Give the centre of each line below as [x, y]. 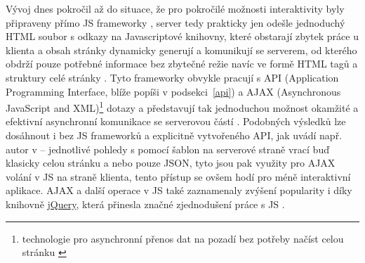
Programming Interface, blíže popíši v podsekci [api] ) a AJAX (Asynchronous [173, 91]
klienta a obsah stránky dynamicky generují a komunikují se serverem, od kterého [181, 50]
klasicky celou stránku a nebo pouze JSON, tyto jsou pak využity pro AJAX [171, 163]
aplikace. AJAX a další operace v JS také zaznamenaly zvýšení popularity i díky [179, 190]
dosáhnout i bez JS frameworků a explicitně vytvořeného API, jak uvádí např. [174, 135]
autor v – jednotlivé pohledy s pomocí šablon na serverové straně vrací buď [167, 149]
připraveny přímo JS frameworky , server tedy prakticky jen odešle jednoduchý [175, 22]
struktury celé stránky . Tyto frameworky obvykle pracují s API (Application [172, 77]
